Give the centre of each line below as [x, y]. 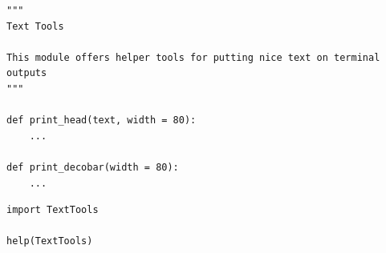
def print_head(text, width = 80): [102, 120]
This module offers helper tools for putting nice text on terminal [193, 57]
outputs [27, 73]
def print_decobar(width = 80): [93, 167]
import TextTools [53, 210]
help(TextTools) [50, 241]
